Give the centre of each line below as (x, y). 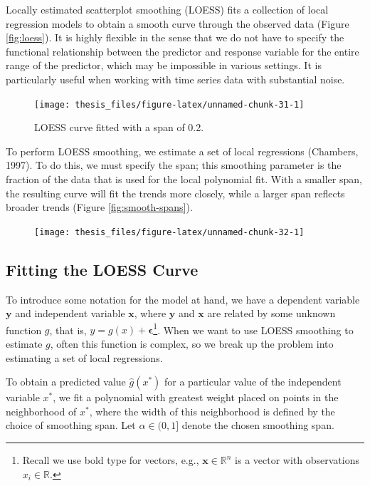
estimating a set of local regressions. (84, 357)
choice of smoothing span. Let (71, 425)
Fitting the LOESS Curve (102, 269)
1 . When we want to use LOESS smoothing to (253, 329)
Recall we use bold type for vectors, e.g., (111, 460)
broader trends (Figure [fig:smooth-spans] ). (99, 207)
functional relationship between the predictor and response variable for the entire (183, 51)
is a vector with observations (297, 460)
